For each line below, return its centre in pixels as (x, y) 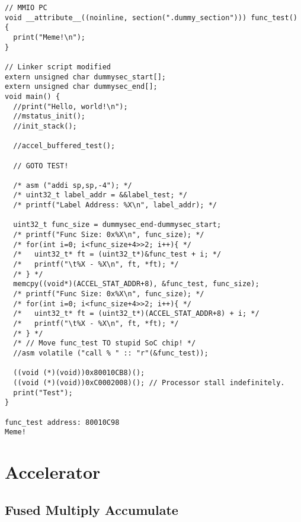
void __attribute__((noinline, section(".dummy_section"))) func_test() (151, 17)
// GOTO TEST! (41, 166)
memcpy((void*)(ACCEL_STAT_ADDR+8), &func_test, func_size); (136, 284)
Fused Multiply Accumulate (92, 509)
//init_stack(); (45, 126)
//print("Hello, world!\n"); (71, 106)
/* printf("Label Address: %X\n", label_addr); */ (115, 205)
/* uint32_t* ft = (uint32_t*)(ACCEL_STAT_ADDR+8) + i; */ (136, 314)
